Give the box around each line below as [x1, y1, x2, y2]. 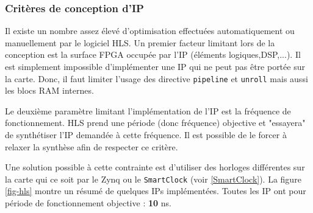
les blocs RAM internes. [5, 84, 94, 97]
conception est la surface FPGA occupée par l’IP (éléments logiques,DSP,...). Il [5, 48, 301, 61]
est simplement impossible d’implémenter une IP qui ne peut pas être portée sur [5, 60, 305, 72]
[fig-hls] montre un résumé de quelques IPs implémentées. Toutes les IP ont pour [5, 184, 306, 197]
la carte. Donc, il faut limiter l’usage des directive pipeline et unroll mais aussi [5, 72, 308, 85]
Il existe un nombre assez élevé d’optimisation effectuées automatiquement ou [5, 24, 295, 37]
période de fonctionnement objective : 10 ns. [5, 197, 171, 209]
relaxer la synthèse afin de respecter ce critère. [5, 140, 178, 153]
